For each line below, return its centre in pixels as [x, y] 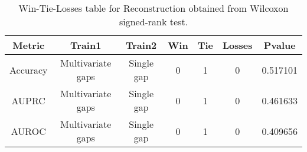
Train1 [86, 45]
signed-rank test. [153, 22]
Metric [29, 45]
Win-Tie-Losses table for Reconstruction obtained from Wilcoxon [153, 8]
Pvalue [280, 45]
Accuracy [29, 70]
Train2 [141, 45]
